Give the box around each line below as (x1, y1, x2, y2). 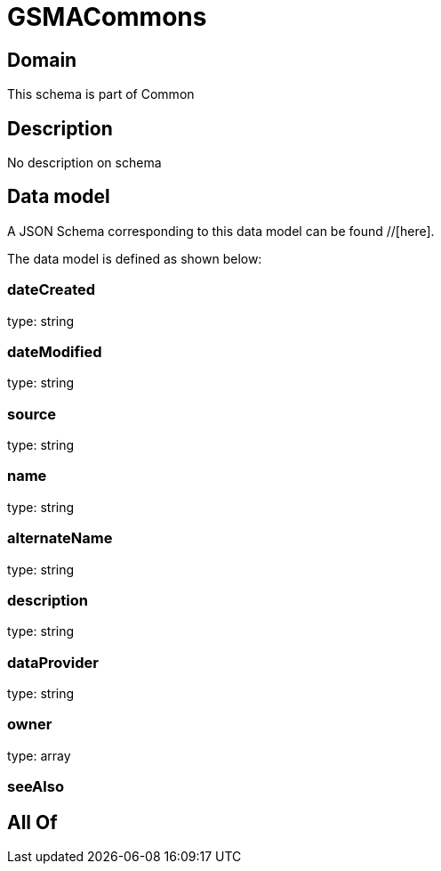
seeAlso (7, 777, 64, 796)
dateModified (7, 342, 102, 361)
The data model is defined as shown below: (7, 250, 262, 266)
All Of (7, 810, 58, 834)
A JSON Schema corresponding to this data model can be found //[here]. (7, 223, 435, 239)
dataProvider (7, 653, 99, 672)
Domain (7, 48, 77, 71)
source (7, 404, 57, 423)
